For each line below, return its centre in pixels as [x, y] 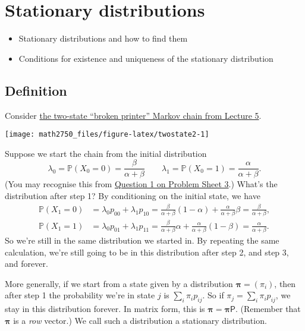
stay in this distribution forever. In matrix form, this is [105, 309]
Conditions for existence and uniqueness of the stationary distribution [146, 58]
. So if [213, 295]
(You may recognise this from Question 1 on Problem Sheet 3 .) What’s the [141, 184]
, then [285, 283]
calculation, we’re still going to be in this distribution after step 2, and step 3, [147, 252]
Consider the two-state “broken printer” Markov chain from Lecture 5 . [133, 115]
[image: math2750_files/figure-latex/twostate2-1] [107, 135]
